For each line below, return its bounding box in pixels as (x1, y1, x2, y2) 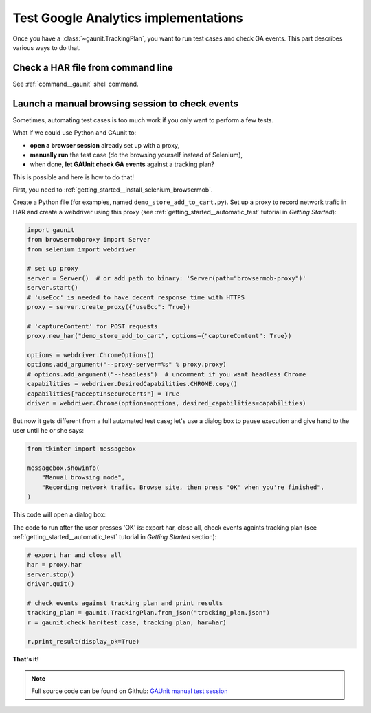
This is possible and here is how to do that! (12, 172, 134, 181)
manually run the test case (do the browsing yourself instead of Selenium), (30, 150, 243, 159)
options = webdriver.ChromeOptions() (27, 351, 155, 359)
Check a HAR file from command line (12, 62, 173, 73)
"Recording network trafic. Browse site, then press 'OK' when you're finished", (41, 483, 324, 491)
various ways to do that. (12, 43, 81, 52)
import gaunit (27, 226, 75, 234)
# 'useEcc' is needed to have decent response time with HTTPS (27, 293, 245, 302)
